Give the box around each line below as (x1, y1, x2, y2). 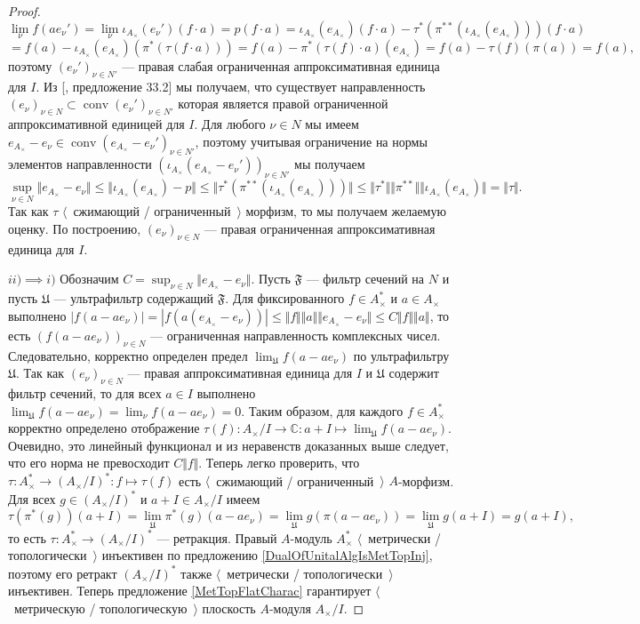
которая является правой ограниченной (178, 94, 388, 113)
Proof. (8, 2, 41, 20)
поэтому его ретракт (8, 564, 117, 582)
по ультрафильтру (353, 346, 450, 364)
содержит (388, 364, 439, 382)
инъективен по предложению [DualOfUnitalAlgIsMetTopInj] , (101, 546, 433, 564)
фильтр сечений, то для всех (8, 383, 162, 402)
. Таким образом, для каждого (241, 401, 404, 420)
